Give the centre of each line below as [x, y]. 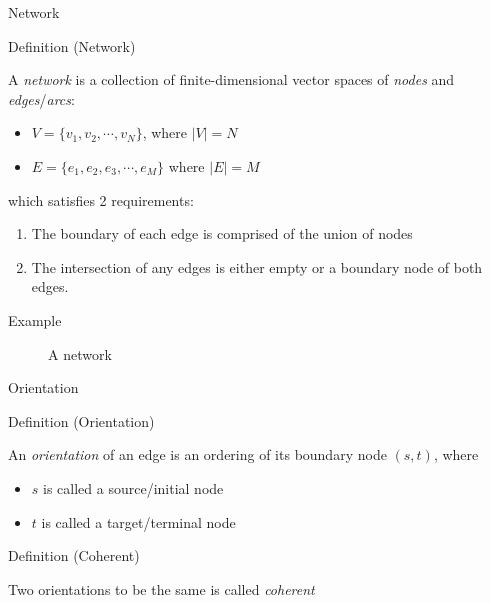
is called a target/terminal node [138, 521]
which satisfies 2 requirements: [101, 199]
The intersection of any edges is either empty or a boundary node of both [257, 266]
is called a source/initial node [133, 487]
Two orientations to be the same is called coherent [161, 588]
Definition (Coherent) [74, 555]
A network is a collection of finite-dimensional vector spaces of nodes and [231, 79]
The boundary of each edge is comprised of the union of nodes [222, 233]
